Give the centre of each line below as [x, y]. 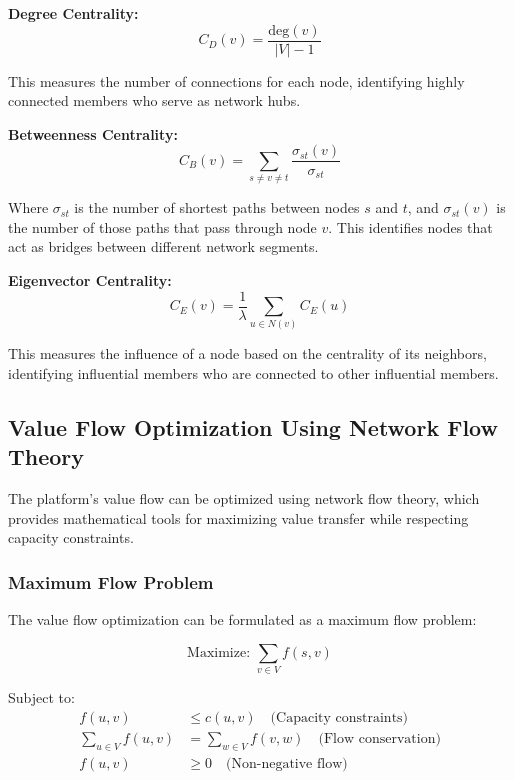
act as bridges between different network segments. [163, 246]
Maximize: [219, 652]
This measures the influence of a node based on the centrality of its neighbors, [247, 353]
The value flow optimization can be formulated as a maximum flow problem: [242, 619]
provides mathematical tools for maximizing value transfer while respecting [238, 517]
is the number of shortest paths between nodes [217, 207]
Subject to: [41, 697]
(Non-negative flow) [287, 763]
